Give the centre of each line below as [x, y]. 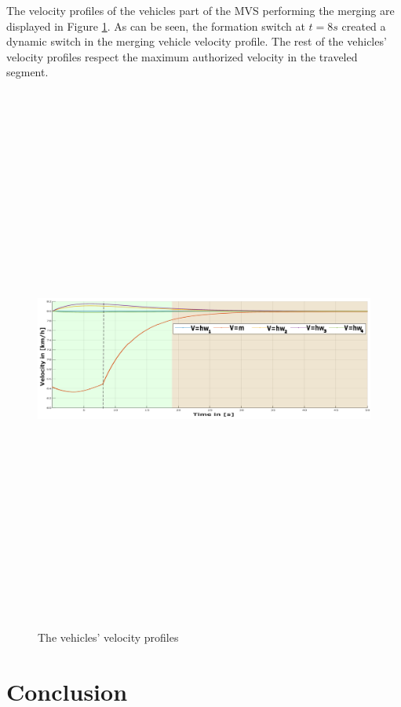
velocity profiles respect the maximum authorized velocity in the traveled [182, 56]
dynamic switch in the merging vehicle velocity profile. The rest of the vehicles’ [197, 41]
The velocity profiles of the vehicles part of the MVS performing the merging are [200, 10]
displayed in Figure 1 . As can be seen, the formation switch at [156, 26]
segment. [27, 72]
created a [364, 26]
